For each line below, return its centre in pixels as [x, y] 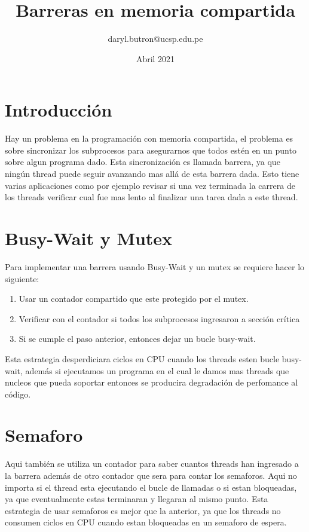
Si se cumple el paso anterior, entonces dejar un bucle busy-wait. [137, 339]
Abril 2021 [155, 58]
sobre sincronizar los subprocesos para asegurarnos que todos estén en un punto [151, 150]
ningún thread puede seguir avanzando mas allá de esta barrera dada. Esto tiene [152, 174]
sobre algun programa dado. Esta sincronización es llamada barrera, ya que [143, 162]
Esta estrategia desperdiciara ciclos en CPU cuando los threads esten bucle [142, 358]
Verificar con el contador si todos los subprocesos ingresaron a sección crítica [159, 318]
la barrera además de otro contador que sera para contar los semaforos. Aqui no [151, 475]
